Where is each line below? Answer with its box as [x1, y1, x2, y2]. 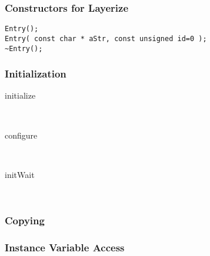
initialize [5, 89, 36, 102]
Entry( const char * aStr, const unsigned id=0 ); [5, 34, 207, 43]
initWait [5, 168, 35, 180]
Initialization [5, 66, 66, 81]
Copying [5, 213, 45, 227]
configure [5, 129, 38, 141]
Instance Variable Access [5, 240, 125, 254]
